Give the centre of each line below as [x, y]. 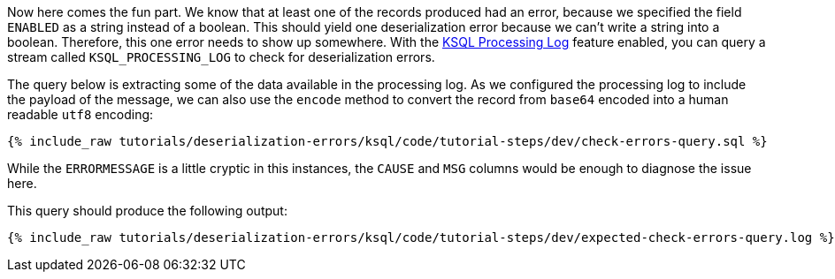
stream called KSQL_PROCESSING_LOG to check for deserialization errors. [221, 57]
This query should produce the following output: [147, 211]
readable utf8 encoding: [80, 114]
